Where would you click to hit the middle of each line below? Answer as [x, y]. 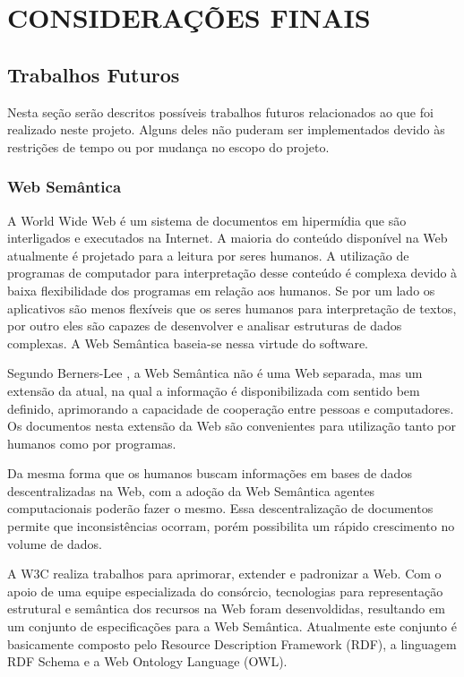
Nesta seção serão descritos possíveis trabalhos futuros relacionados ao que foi [220, 111]
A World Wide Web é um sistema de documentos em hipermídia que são [207, 220]
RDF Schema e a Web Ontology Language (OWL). [147, 661]
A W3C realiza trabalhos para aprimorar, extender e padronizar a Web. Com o [224, 574]
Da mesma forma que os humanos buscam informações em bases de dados [210, 473]
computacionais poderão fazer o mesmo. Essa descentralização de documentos [220, 508]
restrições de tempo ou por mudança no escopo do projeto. [168, 146]
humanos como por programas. [92, 443]
